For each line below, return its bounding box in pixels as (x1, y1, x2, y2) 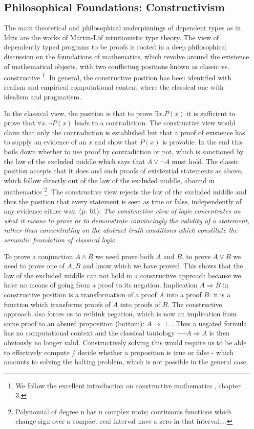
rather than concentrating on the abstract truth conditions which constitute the (4, 225, 238, 235)
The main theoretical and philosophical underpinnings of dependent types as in (4, 23, 241, 33)
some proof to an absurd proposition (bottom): (4, 318, 145, 328)
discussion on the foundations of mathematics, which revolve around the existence (4, 51, 249, 61)
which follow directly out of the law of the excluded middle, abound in (4, 175, 215, 185)
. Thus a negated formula (171, 318, 247, 328)
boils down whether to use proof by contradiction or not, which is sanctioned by (4, 146, 244, 156)
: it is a (209, 289, 231, 299)
